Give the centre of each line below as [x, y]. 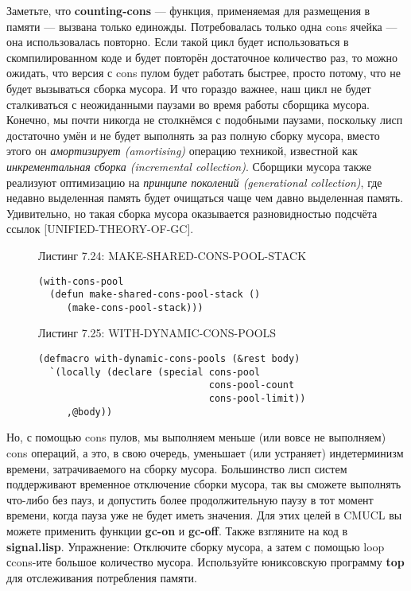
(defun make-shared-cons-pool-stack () [155, 295]
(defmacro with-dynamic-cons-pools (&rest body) [169, 359]
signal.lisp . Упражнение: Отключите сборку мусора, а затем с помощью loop [196, 546]
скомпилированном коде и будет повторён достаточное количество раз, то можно [202, 57]
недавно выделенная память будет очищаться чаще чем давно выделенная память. [205, 198]
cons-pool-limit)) [257, 399]
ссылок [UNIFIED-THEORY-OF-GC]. [100, 229]
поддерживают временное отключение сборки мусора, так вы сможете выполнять [204, 484]
